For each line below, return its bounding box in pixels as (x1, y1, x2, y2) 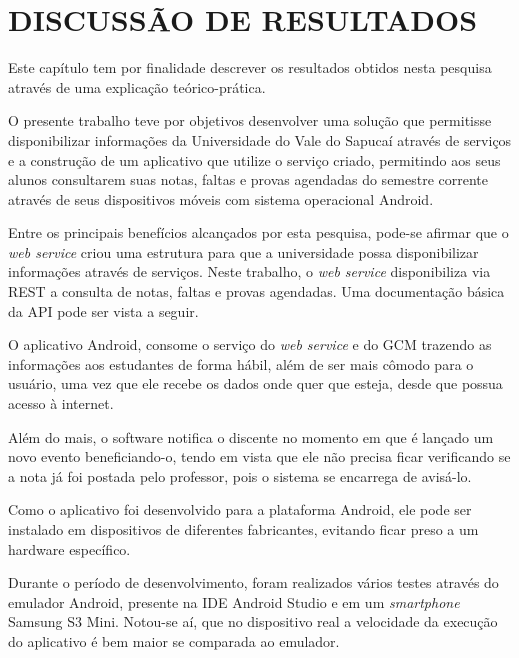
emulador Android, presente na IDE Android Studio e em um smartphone (8, 591, 460, 612)
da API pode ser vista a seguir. (8, 300, 199, 321)
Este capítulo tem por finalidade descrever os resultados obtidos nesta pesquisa (8, 57, 492, 78)
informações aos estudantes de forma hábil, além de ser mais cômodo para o (8, 353, 474, 374)
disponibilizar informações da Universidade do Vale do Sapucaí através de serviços (8, 129, 512, 150)
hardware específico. (8, 538, 131, 559)
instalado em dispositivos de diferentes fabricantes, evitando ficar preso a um (8, 519, 479, 539)
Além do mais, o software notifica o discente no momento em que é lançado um (8, 426, 494, 447)
